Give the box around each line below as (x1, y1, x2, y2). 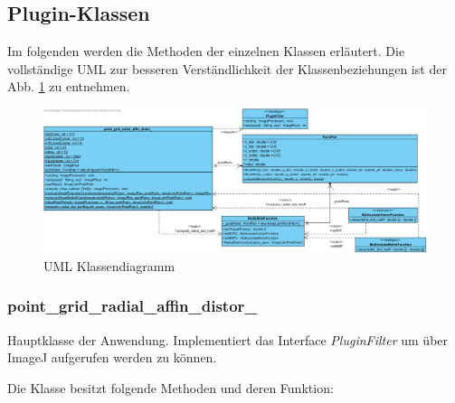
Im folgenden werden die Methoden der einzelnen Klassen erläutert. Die (7, 42, 405, 61)
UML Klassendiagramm (43, 256, 175, 275)
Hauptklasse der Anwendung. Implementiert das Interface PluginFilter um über (7, 330, 449, 349)
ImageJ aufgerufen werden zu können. (7, 348, 217, 367)
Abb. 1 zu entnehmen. (7, 77, 130, 96)
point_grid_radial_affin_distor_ (7, 295, 258, 317)
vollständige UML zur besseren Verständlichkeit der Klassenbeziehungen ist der (7, 59, 447, 78)
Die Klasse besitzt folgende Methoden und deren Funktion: (7, 378, 334, 397)
